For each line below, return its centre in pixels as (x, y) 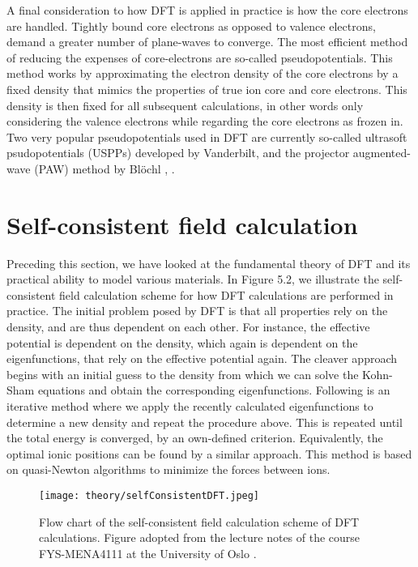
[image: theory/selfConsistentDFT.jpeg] (149, 495)
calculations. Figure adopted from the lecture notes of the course (200, 537)
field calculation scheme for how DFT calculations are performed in (226, 294)
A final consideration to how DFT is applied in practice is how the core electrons (207, 10)
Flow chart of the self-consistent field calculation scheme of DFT (199, 521)
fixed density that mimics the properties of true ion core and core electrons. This (207, 89)
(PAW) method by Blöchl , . (104, 168)
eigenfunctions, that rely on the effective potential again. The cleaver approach (202, 358)
